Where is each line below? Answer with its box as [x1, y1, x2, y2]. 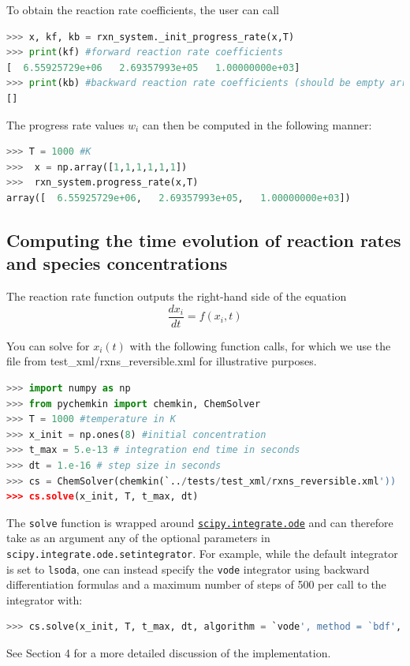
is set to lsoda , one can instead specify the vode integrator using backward [6, 560, 370, 577]
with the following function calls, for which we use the [129, 337, 391, 354]
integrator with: [6, 591, 83, 608]
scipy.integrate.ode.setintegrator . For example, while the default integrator [6, 544, 398, 561]
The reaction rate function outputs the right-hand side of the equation [6, 288, 347, 305]
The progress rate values [6, 116, 125, 133]
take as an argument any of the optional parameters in [6, 529, 270, 546]
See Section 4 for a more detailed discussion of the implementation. [6, 645, 331, 661]
